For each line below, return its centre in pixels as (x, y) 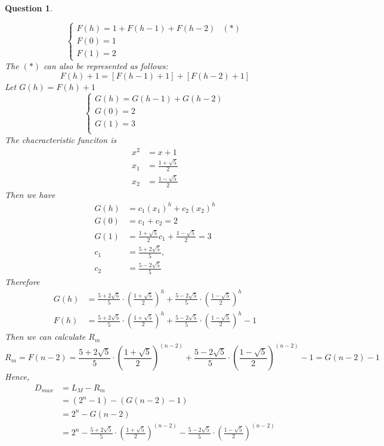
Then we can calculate (45, 337)
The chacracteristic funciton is (61, 139)
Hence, (17, 377)
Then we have (30, 194)
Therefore (22, 281)
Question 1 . (29, 8)
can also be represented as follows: (106, 66)
